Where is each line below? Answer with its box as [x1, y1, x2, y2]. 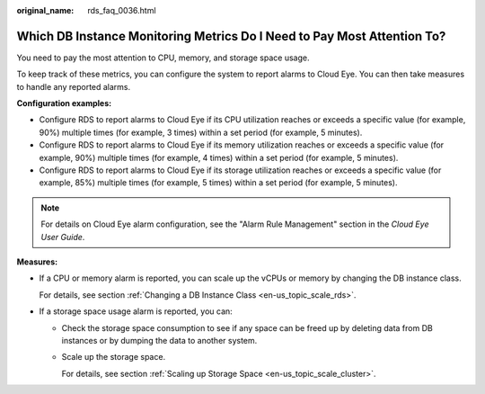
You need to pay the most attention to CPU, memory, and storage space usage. [16, 52, 310, 63]
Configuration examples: [16, 98, 112, 109]
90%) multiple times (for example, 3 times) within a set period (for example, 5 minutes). [39, 127, 363, 138]
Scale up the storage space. [61, 352, 166, 363]
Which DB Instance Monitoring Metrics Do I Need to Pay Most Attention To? [16, 28, 446, 44]
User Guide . [40, 231, 85, 242]
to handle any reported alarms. [16, 81, 131, 92]
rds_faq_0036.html [87, 5, 156, 15]
